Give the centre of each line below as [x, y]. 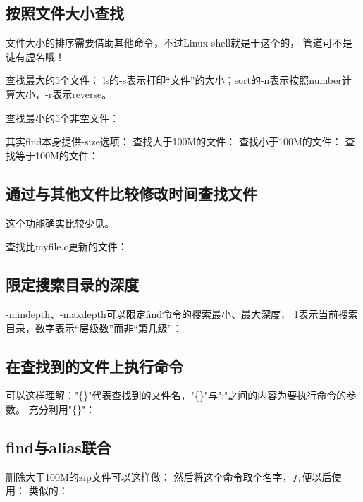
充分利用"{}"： [62, 409]
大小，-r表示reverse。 [63, 93]
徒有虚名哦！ [35, 56]
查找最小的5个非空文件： [62, 117]
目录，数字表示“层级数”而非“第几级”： [94, 327]
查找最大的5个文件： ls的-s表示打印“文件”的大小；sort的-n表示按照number [174, 80]
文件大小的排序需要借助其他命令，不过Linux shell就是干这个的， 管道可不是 [179, 43]
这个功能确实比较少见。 [60, 222]
